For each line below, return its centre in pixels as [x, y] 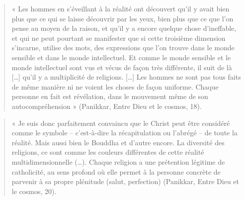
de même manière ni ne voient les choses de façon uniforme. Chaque [115, 86]
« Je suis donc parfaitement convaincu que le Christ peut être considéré [121, 123]
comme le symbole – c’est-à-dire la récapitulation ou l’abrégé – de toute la [124, 133]
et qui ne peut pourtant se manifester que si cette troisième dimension [119, 38]
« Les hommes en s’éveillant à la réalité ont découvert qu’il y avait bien [121, 8]
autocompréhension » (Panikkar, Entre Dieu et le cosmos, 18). [107, 106]
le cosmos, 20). [34, 191]
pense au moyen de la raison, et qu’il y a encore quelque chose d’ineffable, [124, 28]
